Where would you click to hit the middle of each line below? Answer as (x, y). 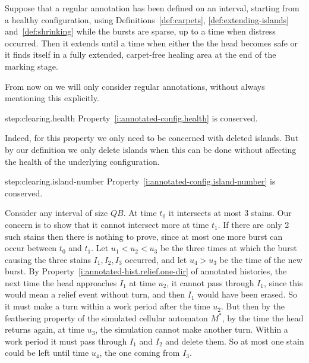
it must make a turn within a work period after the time (108, 306)
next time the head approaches (61, 282)
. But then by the (253, 306)
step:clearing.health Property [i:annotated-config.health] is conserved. (131, 118)
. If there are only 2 (253, 224)
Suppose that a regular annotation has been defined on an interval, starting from (152, 8)
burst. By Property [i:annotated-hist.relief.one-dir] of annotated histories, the (146, 271)
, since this (283, 282)
